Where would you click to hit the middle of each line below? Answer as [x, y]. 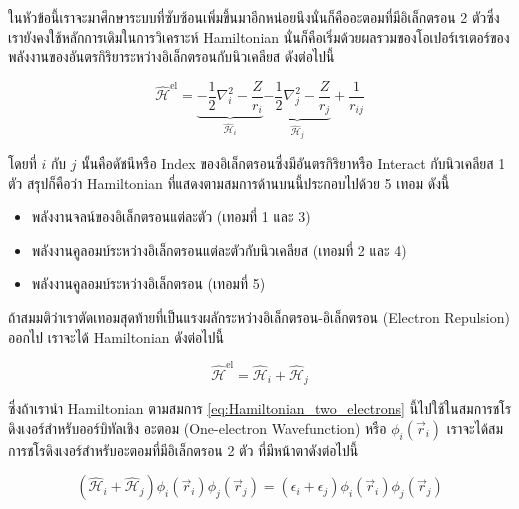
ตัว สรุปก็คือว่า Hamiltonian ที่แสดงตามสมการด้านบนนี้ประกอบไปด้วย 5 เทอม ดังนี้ [229, 182]
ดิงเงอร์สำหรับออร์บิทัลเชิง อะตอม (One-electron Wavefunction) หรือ [197, 427]
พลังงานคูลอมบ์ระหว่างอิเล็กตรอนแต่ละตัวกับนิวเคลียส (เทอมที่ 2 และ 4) [219, 249]
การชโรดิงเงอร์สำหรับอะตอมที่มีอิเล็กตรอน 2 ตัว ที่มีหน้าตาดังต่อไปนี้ [183, 449]
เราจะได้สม [475, 427]
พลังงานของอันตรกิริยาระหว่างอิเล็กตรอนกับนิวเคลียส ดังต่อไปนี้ [171, 56]
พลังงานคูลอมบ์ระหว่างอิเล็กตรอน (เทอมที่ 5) [148, 283]
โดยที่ [22, 162]
